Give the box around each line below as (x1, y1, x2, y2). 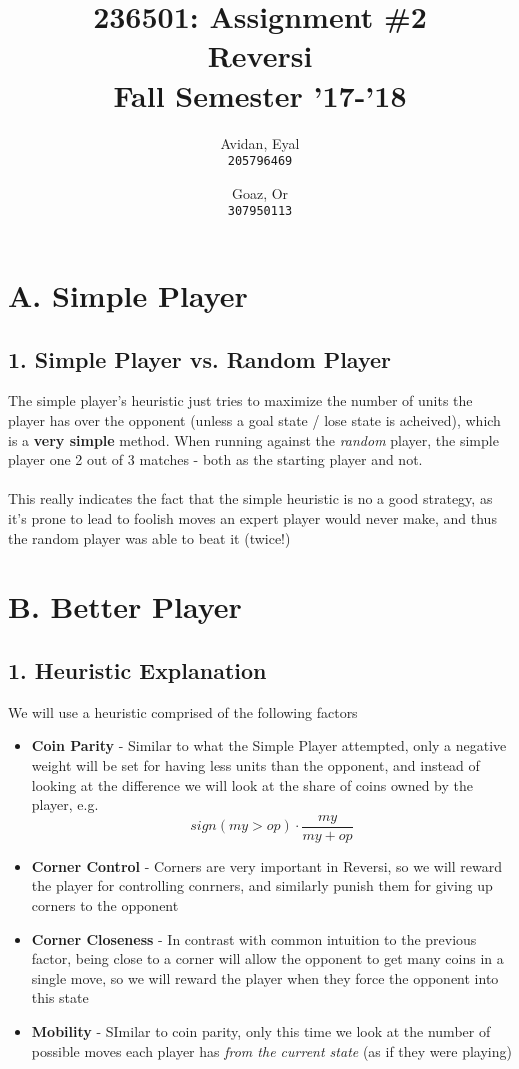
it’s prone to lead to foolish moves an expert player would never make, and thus (8, 507, 497, 528)
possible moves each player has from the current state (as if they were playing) (31, 1040, 512, 1061)
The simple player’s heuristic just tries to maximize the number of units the (8, 390, 473, 411)
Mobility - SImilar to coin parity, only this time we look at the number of (31, 1020, 491, 1041)
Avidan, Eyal (220, 132, 300, 153)
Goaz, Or (231, 182, 289, 203)
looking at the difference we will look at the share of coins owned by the (31, 774, 473, 795)
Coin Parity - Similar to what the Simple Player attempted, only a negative (31, 735, 507, 756)
